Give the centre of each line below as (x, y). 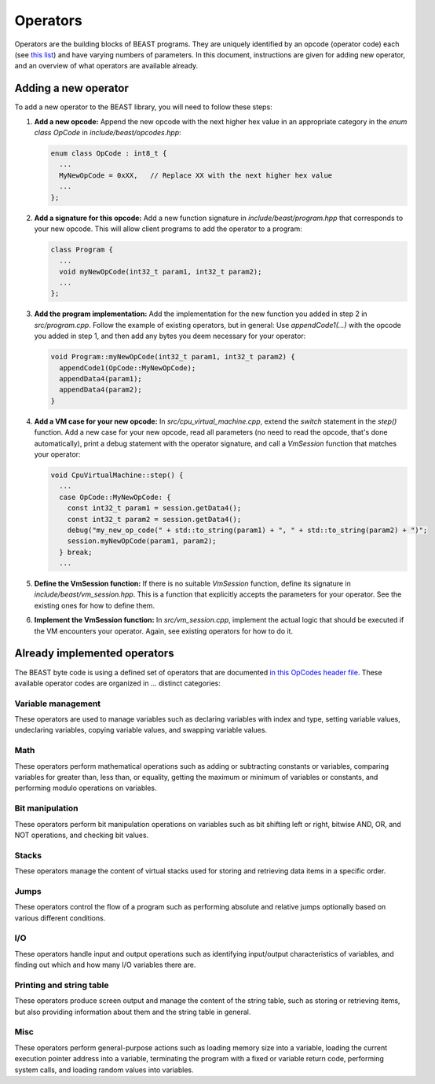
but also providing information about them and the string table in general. (133, 1012)
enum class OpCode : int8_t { (109, 153)
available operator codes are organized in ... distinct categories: (118, 683)
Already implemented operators (94, 654)
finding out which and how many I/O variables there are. (105, 965)
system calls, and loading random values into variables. (104, 1070)
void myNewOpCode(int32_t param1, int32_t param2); (161, 272)
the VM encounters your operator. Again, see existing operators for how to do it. (164, 631)
